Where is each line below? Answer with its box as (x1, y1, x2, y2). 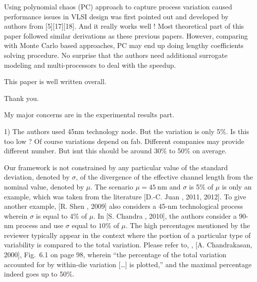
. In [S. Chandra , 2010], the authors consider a (93, 210, 237, 221)
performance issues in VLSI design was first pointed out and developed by (4, 11, 229, 21)
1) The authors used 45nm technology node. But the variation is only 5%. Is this (4, 126, 249, 136)
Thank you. (4, 93, 39, 103)
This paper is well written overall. (4, 76, 106, 87)
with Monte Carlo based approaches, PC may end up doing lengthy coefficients (4, 40, 244, 50)
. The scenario (90, 181, 133, 191)
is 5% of (189, 181, 213, 191)
